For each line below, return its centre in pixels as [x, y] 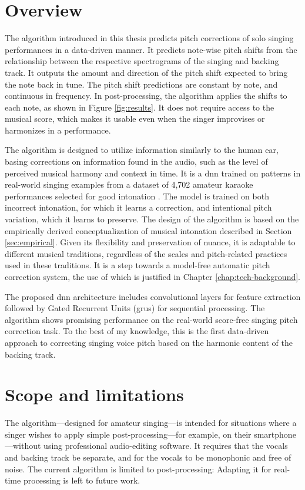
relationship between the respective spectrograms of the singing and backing [142, 61]
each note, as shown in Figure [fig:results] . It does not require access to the [140, 107]
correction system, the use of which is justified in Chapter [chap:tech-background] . [153, 276]
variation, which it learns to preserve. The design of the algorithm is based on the [152, 219]
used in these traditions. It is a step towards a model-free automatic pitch [138, 265]
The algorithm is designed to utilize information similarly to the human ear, [142, 150]
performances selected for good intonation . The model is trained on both [137, 196]
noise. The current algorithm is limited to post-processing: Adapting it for [138, 469]
